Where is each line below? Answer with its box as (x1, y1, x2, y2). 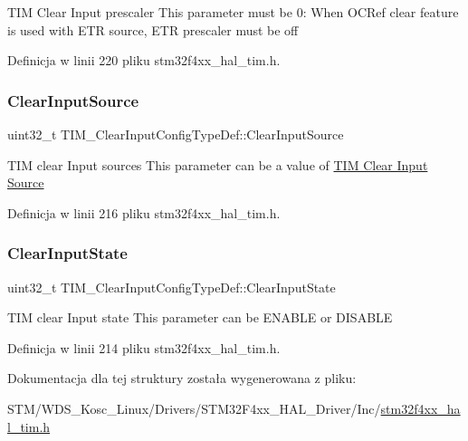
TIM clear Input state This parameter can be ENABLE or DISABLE (7, 308, 393, 327)
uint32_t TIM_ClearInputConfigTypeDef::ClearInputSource (7, 125, 344, 143)
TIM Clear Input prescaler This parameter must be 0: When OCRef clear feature (7, 3, 459, 21)
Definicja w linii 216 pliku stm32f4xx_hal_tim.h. (7, 203, 281, 222)
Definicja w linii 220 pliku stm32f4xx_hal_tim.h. (7, 51, 281, 70)
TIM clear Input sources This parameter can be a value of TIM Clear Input (7, 155, 428, 174)
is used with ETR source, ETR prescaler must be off (7, 20, 299, 39)
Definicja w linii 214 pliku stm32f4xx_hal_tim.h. (7, 338, 281, 357)
